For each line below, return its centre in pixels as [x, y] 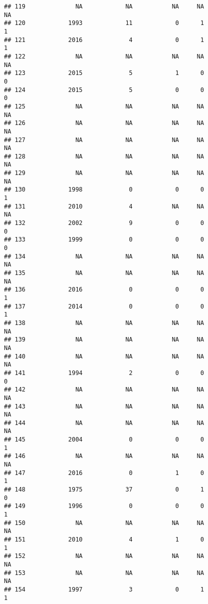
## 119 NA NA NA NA [104, 6]
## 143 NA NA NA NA [104, 406]
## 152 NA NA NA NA [104, 556]
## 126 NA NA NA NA [104, 123]
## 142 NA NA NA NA [104, 390]
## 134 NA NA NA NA [104, 256]
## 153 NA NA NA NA [104, 573]
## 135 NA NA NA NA [104, 273]
